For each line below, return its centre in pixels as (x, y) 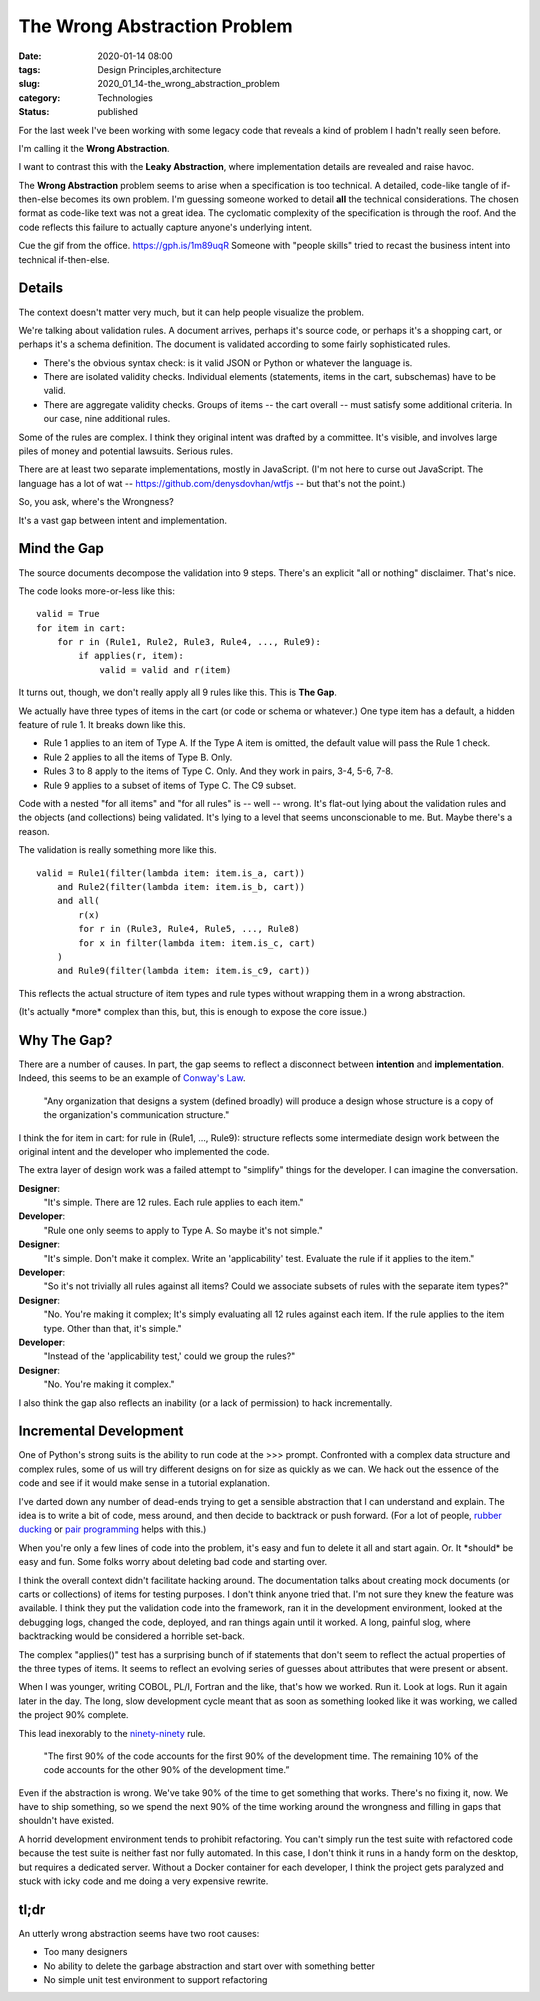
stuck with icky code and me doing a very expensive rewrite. (143, 1881)
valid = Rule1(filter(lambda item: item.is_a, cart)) (170, 873)
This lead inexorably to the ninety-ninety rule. (112, 1733)
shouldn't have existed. (66, 1821)
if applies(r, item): (131, 656)
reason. (34, 831)
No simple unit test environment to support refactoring (155, 1980)
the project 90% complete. (73, 1715)
